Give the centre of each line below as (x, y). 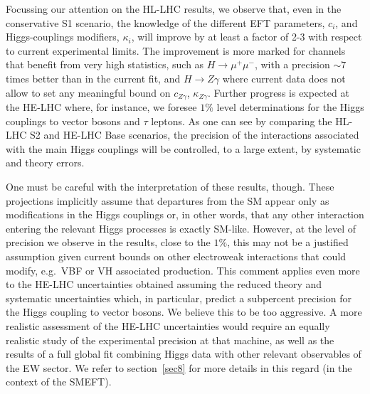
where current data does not (284, 78)
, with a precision (292, 64)
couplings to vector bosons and (73, 121)
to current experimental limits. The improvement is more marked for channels (176, 50)
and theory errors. (45, 163)
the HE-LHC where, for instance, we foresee (101, 107)
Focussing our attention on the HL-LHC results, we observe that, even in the (174, 9)
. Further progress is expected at (278, 92)
